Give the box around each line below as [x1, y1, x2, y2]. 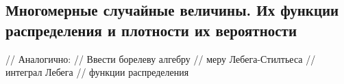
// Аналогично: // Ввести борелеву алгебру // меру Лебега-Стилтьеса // [5, 51, 316, 66]
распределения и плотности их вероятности [5, 19, 297, 40]
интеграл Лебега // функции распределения [5, 65, 189, 79]
